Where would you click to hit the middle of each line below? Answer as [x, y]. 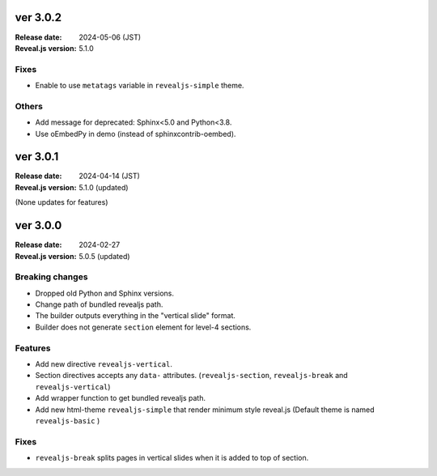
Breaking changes [51, 277]
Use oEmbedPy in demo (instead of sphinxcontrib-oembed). [136, 134]
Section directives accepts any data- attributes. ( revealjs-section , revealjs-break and [191, 376]
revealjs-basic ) [68, 420]
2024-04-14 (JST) [110, 176]
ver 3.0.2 [38, 17]
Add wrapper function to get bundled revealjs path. [121, 398]
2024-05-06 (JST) [110, 37]
